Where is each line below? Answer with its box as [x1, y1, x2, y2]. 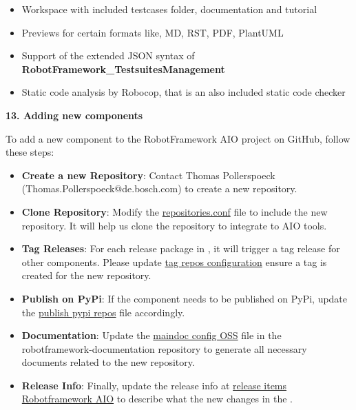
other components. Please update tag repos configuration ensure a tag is [21, 254, 327, 269]
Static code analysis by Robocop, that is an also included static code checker [21, 85, 346, 99]
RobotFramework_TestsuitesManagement [21, 61, 225, 76]
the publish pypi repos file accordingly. [21, 305, 185, 319]
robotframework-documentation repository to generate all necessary [21, 341, 307, 356]
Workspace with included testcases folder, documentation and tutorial [21, 2, 317, 16]
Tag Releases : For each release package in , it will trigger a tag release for [21, 241, 340, 256]
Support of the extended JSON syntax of [21, 48, 195, 63]
